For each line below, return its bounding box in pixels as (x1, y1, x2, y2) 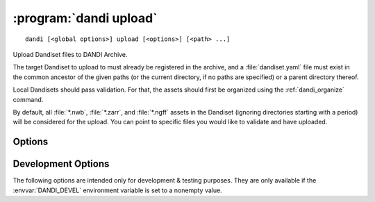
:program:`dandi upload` (12, 10, 158, 26)
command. (12, 95, 44, 103)
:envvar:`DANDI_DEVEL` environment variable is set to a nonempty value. (12, 186, 222, 194)
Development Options (12, 158, 110, 170)
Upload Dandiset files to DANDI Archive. (12, 50, 128, 58)
